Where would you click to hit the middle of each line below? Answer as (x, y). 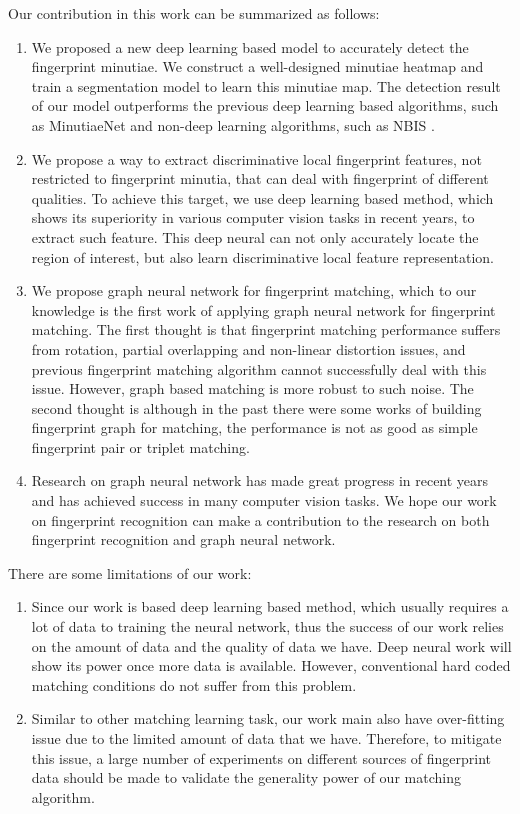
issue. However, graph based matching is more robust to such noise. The (252, 388)
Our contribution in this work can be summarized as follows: (194, 13)
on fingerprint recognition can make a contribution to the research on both (260, 519)
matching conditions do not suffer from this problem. (194, 684)
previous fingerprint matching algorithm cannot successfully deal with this (259, 368)
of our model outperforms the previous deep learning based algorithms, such (265, 105)
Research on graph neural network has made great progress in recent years (260, 480)
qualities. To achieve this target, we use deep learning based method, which (262, 197)
